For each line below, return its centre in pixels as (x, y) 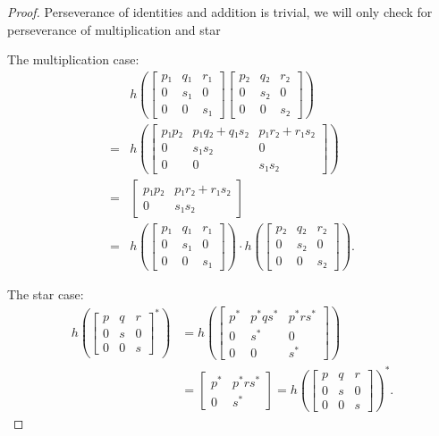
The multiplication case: (73, 59)
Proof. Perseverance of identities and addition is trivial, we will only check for (220, 12)
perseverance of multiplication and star (114, 29)
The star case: (46, 294)
